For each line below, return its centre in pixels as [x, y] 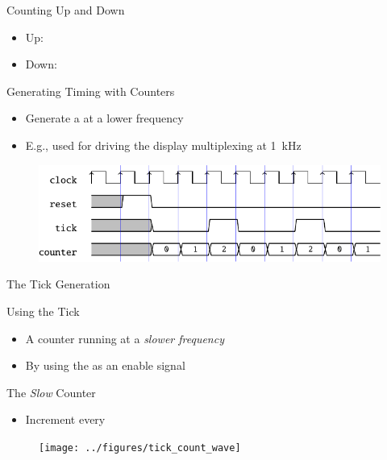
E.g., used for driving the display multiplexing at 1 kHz [163, 145]
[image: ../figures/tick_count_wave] [140, 448]
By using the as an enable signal [105, 365]
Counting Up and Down [66, 10]
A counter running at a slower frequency [125, 338]
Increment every [65, 419]
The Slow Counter [51, 392]
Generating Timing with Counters [91, 91]
